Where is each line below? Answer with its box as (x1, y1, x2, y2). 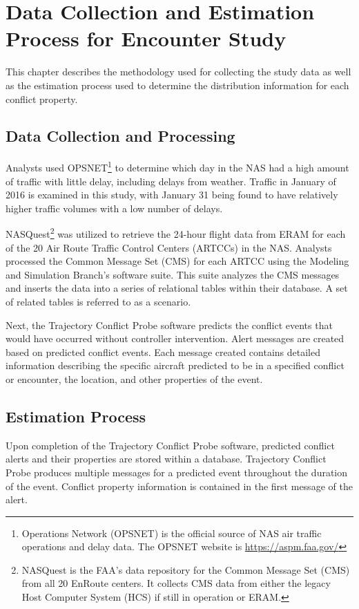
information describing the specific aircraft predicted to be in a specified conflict (6, 358, 345, 373)
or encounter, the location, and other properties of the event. (6, 371, 263, 386)
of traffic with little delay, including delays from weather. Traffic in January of (6, 174, 336, 188)
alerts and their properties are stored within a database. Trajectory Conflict (6, 451, 327, 466)
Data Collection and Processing (6, 125, 235, 147)
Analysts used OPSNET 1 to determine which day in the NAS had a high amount (6, 158, 349, 174)
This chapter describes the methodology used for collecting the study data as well (6, 64, 351, 79)
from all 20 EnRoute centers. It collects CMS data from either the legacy (21, 576, 331, 590)
